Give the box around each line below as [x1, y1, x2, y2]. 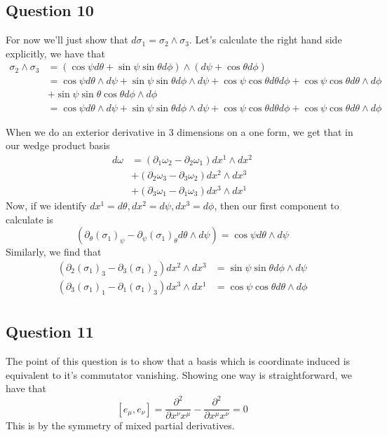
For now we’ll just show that [6, 32, 128, 47]
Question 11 [6, 321, 94, 342]
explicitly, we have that [6, 46, 105, 60]
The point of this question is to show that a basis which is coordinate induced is [6, 354, 351, 368]
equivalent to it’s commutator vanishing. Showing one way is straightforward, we [6, 367, 352, 382]
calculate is [6, 211, 53, 226]
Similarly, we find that [6, 244, 102, 259]
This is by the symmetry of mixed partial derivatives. [6, 418, 235, 433]
